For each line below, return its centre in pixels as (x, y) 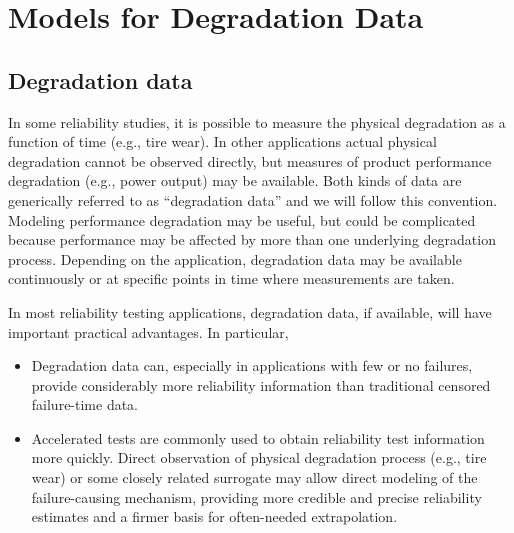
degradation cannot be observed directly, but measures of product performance (250, 160)
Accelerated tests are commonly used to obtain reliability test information (258, 437)
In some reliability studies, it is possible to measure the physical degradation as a (257, 121)
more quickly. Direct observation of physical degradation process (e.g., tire (259, 457)
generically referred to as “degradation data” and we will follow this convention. (253, 199)
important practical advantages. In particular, (148, 331)
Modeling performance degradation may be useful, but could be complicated (242, 219)
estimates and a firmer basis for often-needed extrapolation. (214, 516)
